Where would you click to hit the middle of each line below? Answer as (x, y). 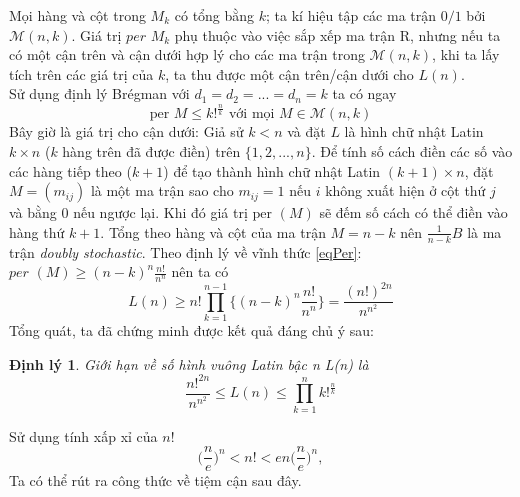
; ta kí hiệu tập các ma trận (351, 15)
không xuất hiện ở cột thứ (405, 190)
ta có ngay (364, 93)
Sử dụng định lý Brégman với (99, 93)
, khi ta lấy (466, 54)
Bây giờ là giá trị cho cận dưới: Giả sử (126, 131)
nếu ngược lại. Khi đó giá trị (160, 212)
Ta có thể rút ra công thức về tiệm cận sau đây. (155, 480)
